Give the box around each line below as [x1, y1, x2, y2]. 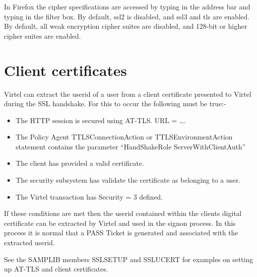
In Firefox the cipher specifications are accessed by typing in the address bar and [4, 1, 251, 11]
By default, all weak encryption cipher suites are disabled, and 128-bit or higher [4, 21, 247, 31]
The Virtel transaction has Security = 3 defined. [15, 191, 163, 202]
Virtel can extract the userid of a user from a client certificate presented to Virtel [4, 88, 252, 99]
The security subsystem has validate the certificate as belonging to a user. [15, 175, 241, 185]
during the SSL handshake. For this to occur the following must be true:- [4, 98, 226, 109]
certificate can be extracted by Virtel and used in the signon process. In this [4, 217, 236, 228]
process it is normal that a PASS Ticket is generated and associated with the [4, 227, 238, 238]
